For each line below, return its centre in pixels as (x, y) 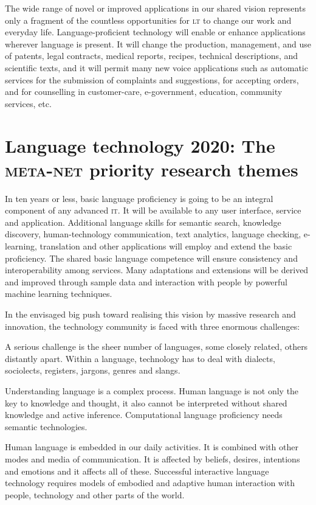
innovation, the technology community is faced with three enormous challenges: (153, 326)
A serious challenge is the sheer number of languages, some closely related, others (156, 347)
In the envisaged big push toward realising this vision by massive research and (150, 314)
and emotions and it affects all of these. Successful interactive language (137, 471)
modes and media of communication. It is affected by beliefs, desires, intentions (153, 458)
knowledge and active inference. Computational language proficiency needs (144, 415)
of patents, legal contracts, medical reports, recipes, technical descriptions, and (152, 56)
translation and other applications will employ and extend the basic (166, 246)
